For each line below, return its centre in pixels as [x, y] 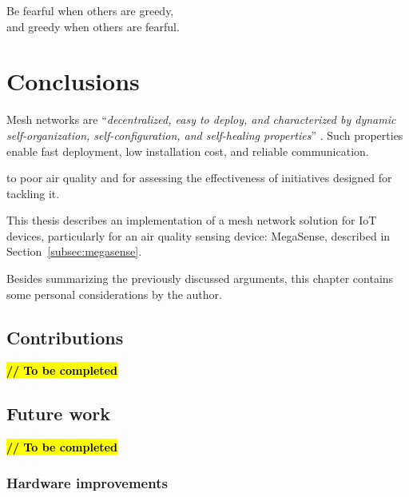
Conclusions [73, 81]
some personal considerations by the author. [114, 294]
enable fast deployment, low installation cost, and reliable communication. [188, 151]
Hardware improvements [87, 482]
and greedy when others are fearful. [93, 26]
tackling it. [33, 193]
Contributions [65, 337]
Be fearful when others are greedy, [90, 10]
